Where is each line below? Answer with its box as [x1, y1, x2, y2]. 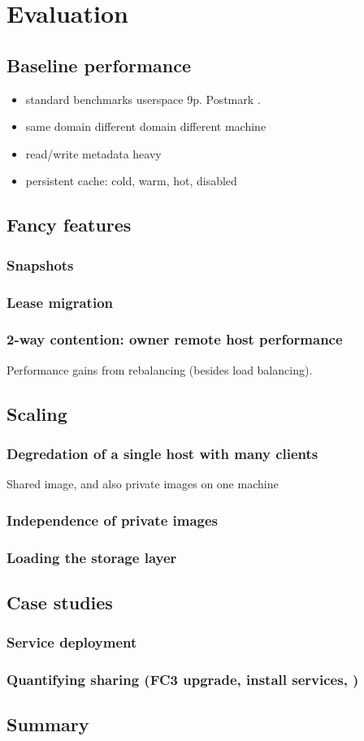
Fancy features [6, 212, 132, 237]
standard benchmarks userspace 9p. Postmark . [25, 90, 261, 107]
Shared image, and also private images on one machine [6, 475, 279, 492]
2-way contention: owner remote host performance [6, 329, 343, 349]
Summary [6, 712, 89, 737]
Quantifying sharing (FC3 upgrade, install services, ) [6, 669, 359, 690]
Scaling [6, 401, 67, 426]
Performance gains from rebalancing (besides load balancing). [6, 361, 313, 378]
